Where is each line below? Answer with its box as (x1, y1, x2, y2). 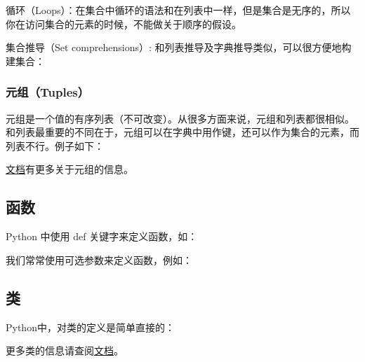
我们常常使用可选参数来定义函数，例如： (6, 252, 192, 267)
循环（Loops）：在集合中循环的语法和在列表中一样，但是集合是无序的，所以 (6, 3, 351, 17)
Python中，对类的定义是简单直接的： (6, 319, 175, 334)
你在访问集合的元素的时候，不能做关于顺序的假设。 (6, 16, 241, 31)
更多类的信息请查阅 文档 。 (6, 343, 124, 358)
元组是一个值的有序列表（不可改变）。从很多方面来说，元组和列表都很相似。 (6, 111, 354, 125)
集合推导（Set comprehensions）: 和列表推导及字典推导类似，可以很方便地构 (6, 40, 352, 55)
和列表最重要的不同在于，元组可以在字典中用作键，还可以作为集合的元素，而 (6, 125, 359, 139)
